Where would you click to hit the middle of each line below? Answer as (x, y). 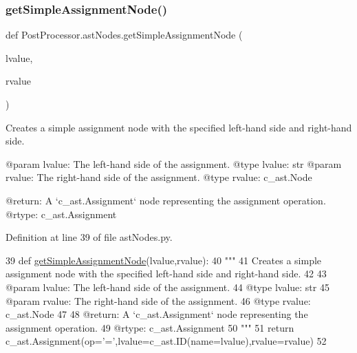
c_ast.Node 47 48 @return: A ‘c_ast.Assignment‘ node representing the (157, 314)
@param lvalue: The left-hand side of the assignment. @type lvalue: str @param (174, 163)
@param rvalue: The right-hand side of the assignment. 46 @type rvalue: (158, 300)
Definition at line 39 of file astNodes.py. (89, 237)
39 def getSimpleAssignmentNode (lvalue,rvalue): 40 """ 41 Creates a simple (164, 260)
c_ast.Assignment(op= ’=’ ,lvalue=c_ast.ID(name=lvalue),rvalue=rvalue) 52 (166, 341)
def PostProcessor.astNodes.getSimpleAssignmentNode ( (124, 35)
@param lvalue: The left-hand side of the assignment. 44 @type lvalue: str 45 (167, 287)
